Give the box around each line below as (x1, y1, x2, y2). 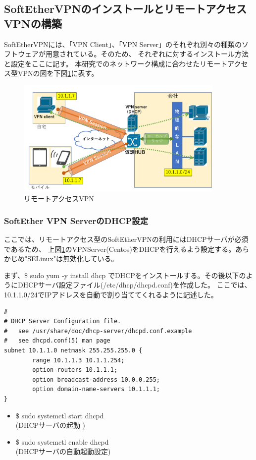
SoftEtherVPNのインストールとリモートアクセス (4, 1, 247, 16)
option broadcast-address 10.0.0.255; (32, 376, 160, 383)
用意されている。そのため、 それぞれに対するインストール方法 (45, 49, 249, 59)
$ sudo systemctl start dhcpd (15, 410, 104, 420)
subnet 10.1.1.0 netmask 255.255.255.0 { (4, 346, 143, 354)
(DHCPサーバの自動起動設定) (15, 446, 111, 457)
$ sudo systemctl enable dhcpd (15, 436, 109, 447)
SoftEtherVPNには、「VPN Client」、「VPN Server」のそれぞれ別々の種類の (4, 39, 242, 49)
